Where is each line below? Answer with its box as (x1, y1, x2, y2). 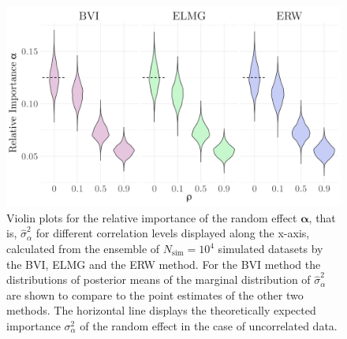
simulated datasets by (218, 240, 323, 257)
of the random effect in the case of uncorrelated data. (80, 317, 338, 333)
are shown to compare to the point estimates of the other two (6, 286, 304, 303)
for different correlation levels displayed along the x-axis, (35, 225, 310, 241)
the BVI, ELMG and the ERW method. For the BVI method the (6, 255, 321, 272)
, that (308, 209, 336, 225)
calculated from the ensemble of (6, 240, 160, 257)
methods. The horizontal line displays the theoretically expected (6, 302, 316, 319)
